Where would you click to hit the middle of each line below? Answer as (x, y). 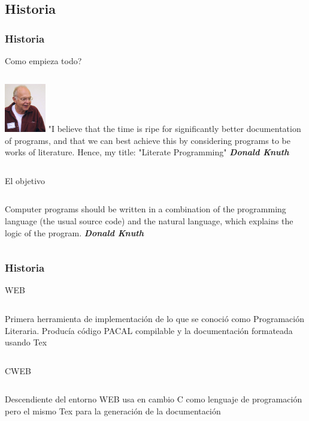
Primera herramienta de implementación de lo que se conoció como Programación (154, 319)
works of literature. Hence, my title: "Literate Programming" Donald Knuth (147, 152)
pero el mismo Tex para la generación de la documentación (113, 411)
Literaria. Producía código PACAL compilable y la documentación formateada (149, 330)
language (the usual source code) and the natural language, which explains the (149, 221)
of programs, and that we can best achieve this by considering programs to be (148, 140)
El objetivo (25, 180)
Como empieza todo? (43, 61)
